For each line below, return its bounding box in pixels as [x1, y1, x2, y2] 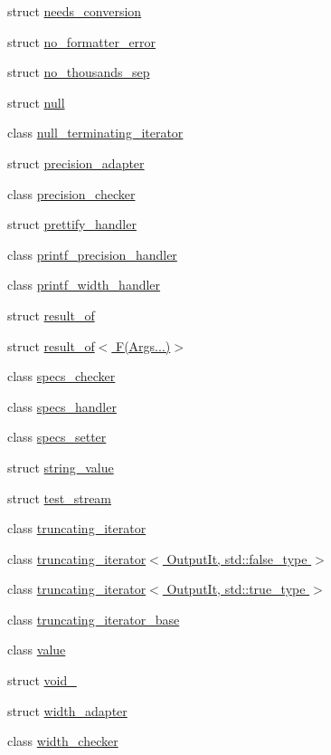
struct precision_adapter [7, 153, 145, 172]
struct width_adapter [7, 701, 128, 720]
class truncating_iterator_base [7, 609, 180, 628]
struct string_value [7, 457, 114, 476]
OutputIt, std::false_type [166, 549, 307, 568]
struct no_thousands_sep [7, 62, 150, 81]
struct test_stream [7, 488, 112, 507]
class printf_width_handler [7, 275, 161, 294]
